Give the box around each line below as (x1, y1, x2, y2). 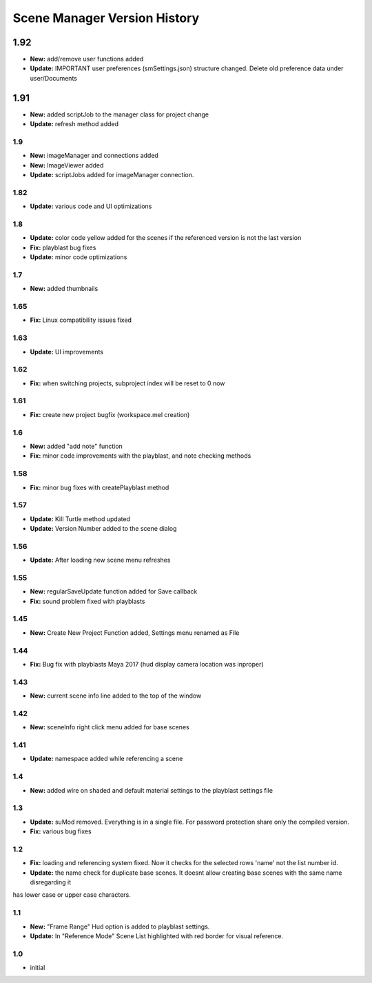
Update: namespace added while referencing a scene (30, 755, 183, 763)
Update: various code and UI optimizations (30, 202, 152, 210)
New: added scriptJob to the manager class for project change (30, 110, 209, 119)
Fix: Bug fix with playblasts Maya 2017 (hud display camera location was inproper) (30, 660, 265, 668)
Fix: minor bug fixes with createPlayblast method (30, 483, 169, 491)
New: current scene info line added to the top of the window (30, 691, 202, 700)
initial (30, 964, 45, 972)
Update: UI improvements (30, 347, 103, 356)
